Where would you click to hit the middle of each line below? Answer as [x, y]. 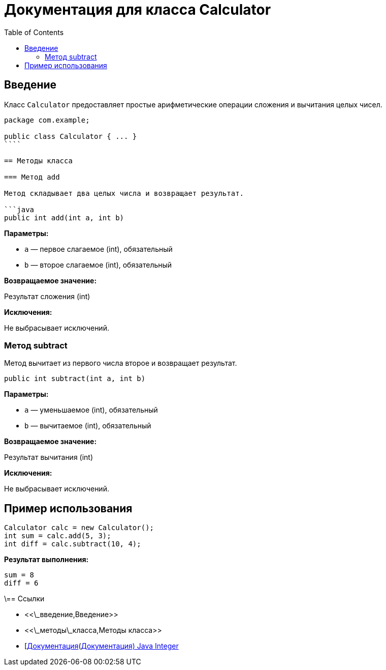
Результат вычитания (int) [49, 457]
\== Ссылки [24, 599]
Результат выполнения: [46, 560]
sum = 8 [19, 575]
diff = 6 [21, 583]
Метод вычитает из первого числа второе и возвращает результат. [121, 363]
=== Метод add [32, 177]
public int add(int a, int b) [64, 217]
